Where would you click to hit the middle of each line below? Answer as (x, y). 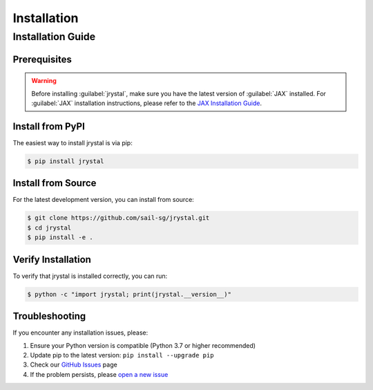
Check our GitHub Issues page (74, 365)
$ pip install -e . (60, 238)
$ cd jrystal (49, 228)
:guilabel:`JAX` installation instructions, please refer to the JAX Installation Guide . (147, 103)
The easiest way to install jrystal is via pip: (73, 142)
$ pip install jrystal (66, 161)
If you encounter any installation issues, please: (80, 333)
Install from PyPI (49, 126)
